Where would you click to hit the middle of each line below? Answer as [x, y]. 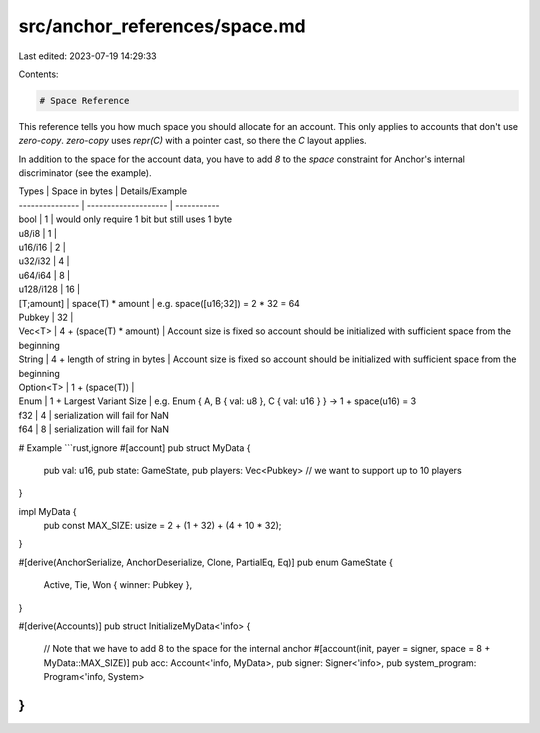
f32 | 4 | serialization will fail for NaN [94, 415]
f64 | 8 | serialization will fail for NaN [94, 429]
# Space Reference [84, 100]
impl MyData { [47, 511]
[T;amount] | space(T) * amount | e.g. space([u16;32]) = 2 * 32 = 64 [159, 303]
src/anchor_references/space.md [162, 26]
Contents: [38, 74]
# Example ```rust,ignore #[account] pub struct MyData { [134, 447]
